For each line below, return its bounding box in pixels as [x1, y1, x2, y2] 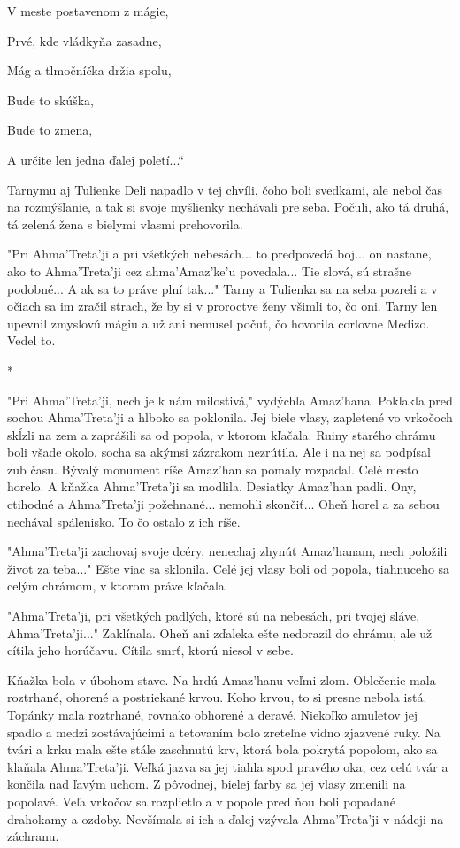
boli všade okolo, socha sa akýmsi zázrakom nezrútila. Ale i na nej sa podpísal [7, 443, 431, 461]
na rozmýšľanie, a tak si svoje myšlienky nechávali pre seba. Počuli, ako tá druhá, [7, 197, 449, 216]
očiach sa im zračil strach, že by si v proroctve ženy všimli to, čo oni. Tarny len [7, 297, 438, 315]
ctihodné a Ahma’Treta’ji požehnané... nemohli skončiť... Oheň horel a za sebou [7, 495, 440, 513]
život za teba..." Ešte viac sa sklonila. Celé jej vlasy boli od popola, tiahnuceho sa [7, 559, 450, 577]
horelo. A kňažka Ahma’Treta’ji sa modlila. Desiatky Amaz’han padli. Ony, [7, 477, 417, 496]
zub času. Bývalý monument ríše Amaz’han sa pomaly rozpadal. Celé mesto [7, 459, 418, 478]
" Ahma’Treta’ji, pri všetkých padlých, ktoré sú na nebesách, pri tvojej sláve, [7, 606, 420, 625]
